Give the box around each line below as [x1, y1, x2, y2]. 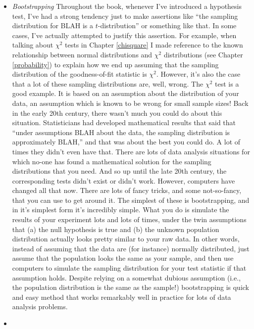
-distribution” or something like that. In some [98, 20, 237, 31]
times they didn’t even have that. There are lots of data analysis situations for [12, 146, 250, 156]
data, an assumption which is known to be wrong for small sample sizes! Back [12, 97, 249, 108]
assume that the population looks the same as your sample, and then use [12, 253, 234, 263]
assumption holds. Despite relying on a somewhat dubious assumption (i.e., [12, 272, 241, 282]
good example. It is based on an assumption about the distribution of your [12, 88, 239, 98]
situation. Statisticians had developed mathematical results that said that [12, 117, 236, 128]
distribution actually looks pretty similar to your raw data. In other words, [12, 234, 240, 244]
